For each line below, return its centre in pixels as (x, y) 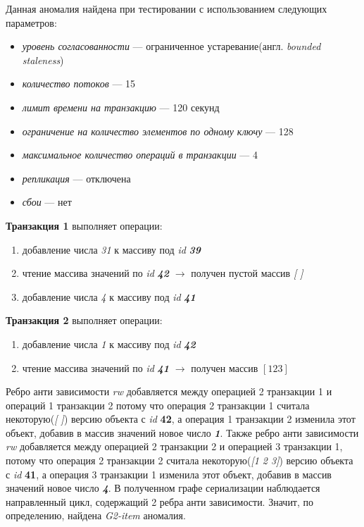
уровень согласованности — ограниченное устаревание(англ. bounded (171, 46)
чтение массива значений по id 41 (96, 367)
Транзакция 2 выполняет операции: (84, 320)
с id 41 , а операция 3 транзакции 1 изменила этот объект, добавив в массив (169, 474)
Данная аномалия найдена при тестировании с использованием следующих (167, 8)
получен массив (225, 367)
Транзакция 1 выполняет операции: (84, 225)
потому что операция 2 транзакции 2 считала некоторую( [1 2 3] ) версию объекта (180, 460)
